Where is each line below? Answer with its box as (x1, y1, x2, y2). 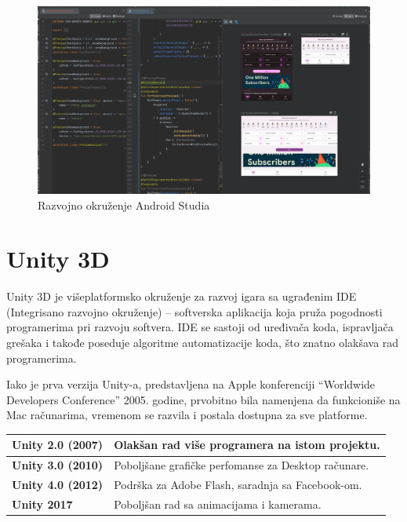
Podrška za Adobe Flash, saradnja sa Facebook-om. (114, 476, 362, 493)
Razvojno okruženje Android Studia (38, 196, 210, 213)
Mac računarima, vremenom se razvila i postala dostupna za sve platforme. (6, 407, 368, 423)
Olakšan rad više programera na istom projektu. (114, 436, 380, 453)
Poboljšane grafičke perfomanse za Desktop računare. (114, 457, 369, 473)
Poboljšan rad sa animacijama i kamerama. (114, 496, 322, 512)
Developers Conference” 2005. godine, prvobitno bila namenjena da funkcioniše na (6, 391, 401, 407)
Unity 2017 (12, 496, 73, 512)
